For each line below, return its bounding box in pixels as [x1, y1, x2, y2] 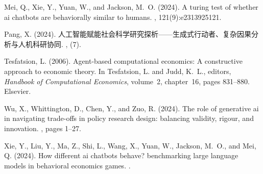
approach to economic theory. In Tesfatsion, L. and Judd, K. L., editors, [4, 65, 231, 76]
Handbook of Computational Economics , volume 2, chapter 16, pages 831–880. [4, 76, 250, 86]
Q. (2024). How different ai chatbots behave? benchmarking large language [4, 150, 238, 161]
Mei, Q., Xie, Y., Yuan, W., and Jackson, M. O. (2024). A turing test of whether [4, 2, 258, 12]
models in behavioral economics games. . [4, 160, 131, 170]
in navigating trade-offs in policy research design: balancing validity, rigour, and [4, 113, 254, 123]
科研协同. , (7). [32, 38, 81, 49]
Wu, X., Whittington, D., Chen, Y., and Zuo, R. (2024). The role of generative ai [4, 103, 259, 113]
